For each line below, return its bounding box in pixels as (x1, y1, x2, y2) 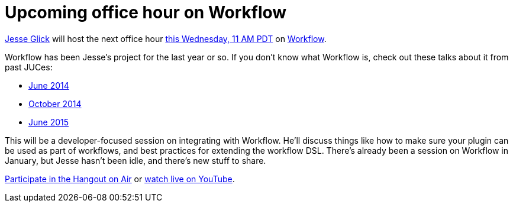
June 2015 (28, 117, 69, 127)
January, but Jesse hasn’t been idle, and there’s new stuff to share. (5, 155, 266, 166)
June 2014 (28, 80, 69, 90)
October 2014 (28, 98, 82, 109)
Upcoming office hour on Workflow (5, 2, 287, 22)
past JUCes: (5, 62, 53, 72)
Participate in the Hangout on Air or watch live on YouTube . (5, 173, 235, 184)
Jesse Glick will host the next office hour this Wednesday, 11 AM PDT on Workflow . (5, 33, 327, 44)
